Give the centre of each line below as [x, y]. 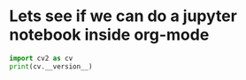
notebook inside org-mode [109, 35]
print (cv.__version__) [51, 66]
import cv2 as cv [41, 58]
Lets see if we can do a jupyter [123, 16]
